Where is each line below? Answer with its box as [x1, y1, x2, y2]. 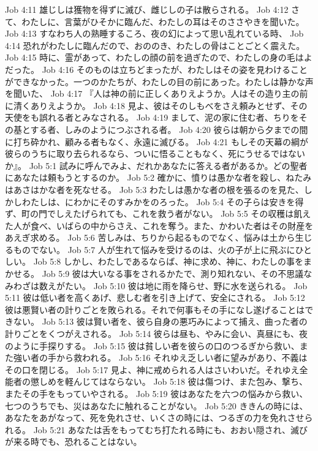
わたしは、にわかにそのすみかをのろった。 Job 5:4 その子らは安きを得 [21, 195, 304, 208]
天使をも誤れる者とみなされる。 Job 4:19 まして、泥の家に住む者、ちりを [5, 111, 299, 124]
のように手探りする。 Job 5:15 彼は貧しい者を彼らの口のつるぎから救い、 [5, 339, 300, 352]
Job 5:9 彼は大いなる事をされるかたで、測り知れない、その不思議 [42, 267, 304, 280]
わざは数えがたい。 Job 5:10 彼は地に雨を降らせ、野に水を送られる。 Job [13, 279, 308, 292]
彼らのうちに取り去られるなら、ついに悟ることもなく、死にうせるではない [5, 147, 305, 160]
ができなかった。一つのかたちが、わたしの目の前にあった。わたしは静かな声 [5, 75, 314, 88]
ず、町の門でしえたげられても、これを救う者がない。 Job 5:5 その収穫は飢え [5, 207, 311, 220]
